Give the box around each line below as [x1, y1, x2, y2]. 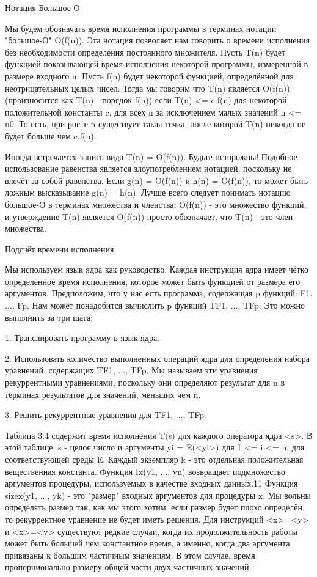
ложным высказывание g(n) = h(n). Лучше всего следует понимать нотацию [5, 186, 291, 199]
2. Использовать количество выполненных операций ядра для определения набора [5, 351, 310, 364]
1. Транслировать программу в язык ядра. [5, 331, 160, 344]
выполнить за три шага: [5, 311, 93, 323]
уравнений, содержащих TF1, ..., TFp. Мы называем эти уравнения [5, 364, 258, 377]
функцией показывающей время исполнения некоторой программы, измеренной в [5, 57, 308, 70]
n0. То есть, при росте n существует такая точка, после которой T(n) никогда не [5, 117, 306, 130]
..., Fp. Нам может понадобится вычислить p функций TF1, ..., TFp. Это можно [5, 299, 305, 312]
